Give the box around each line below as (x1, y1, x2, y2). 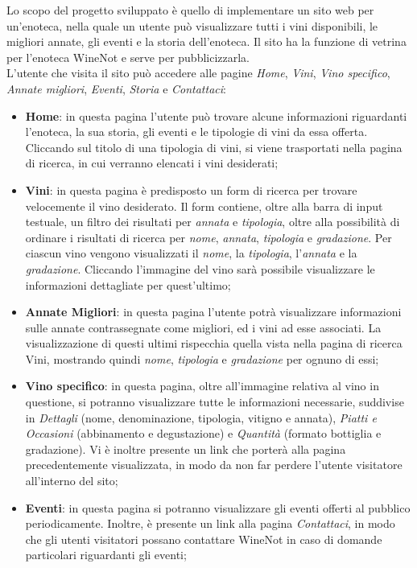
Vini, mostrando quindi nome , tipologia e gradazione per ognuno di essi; (25, 350, 379, 367)
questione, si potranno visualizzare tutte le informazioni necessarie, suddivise (25, 393, 404, 410)
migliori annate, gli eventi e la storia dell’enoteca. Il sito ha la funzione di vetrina (6, 33, 407, 50)
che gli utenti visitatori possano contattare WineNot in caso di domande (25, 530, 382, 547)
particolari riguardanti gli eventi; (25, 546, 187, 563)
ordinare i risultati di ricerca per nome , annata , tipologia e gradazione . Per (25, 228, 392, 245)
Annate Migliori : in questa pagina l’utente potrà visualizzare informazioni (25, 303, 402, 320)
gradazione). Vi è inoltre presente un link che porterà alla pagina (25, 440, 346, 457)
